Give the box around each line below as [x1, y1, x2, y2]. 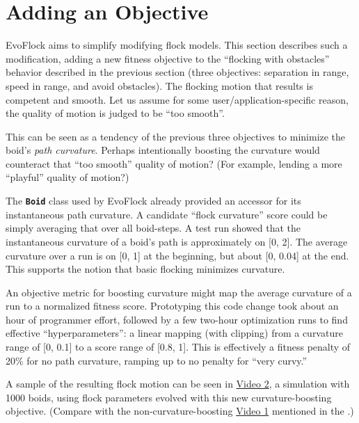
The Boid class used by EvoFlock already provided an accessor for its [6, 193, 301, 208]
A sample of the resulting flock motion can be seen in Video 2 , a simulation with [6, 376, 350, 391]
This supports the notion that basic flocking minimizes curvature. [6, 262, 285, 276]
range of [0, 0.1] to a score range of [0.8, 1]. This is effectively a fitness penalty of [6, 340, 351, 354]
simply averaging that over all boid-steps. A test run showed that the [6, 221, 301, 235]
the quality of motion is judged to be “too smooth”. [6, 106, 225, 120]
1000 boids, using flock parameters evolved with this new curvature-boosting [6, 390, 332, 404]
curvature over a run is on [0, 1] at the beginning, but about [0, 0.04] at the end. [6, 248, 349, 262]
